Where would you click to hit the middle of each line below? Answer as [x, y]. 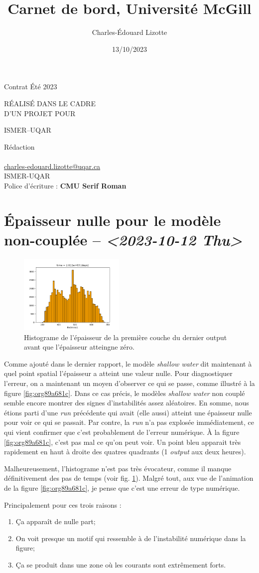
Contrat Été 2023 [31, 87]
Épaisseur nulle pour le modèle [113, 220]
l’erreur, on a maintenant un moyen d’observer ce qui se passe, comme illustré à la [129, 383]
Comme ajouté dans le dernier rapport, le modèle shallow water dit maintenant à [128, 363]
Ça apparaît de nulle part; [56, 521]
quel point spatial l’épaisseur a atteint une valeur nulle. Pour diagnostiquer [118, 373]
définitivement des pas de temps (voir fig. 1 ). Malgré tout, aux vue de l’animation [129, 478]
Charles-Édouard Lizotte [129, 32]
